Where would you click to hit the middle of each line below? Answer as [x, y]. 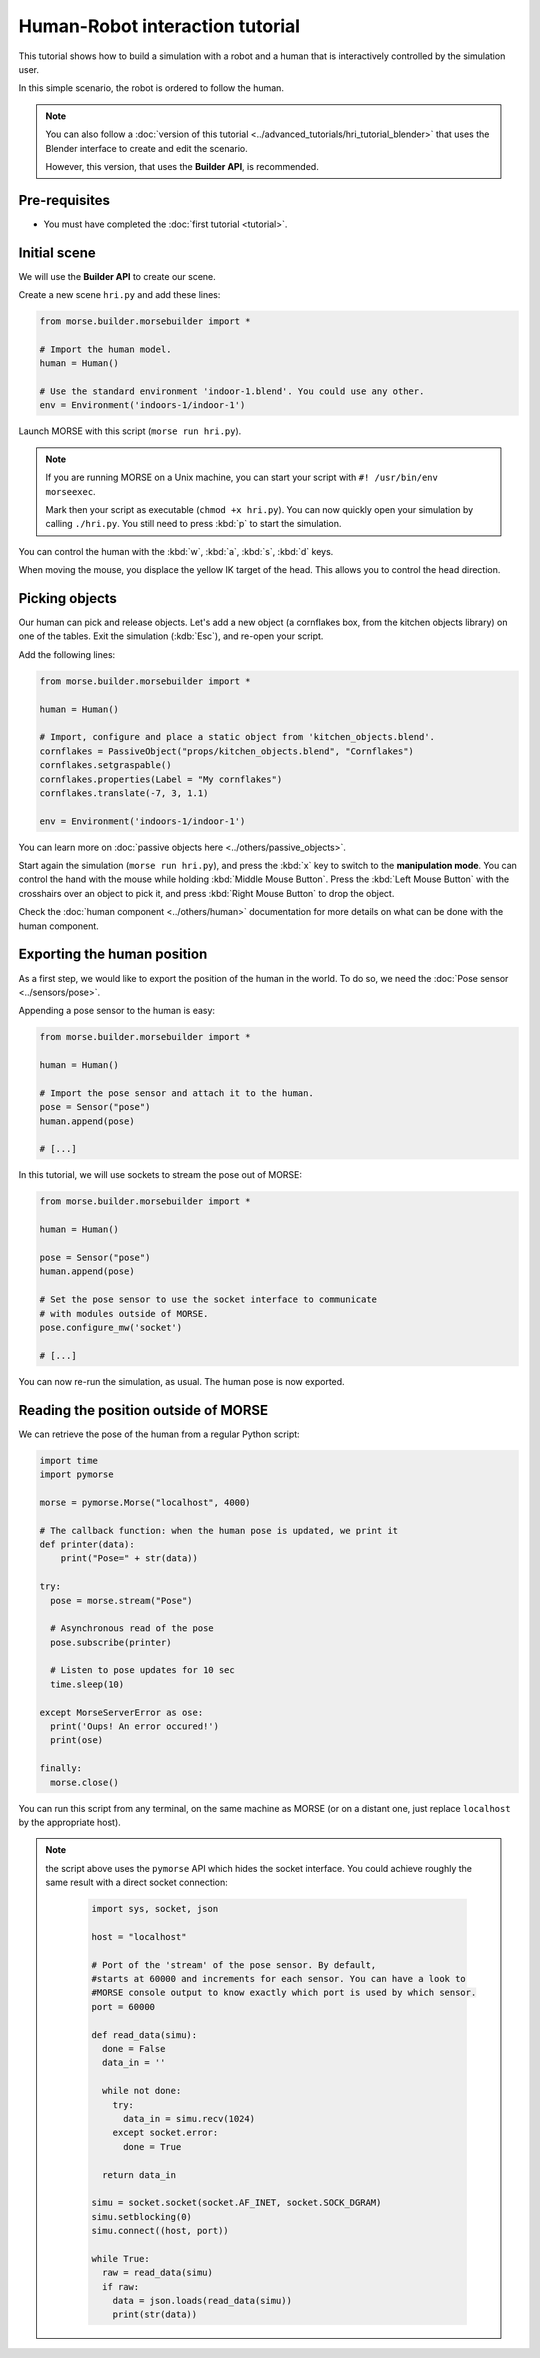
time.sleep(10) [87, 1684]
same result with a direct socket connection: [137, 1882]
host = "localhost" [139, 1936]
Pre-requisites [64, 200]
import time [69, 1460]
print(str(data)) [155, 2314]
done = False [133, 2049]
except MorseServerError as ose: [121, 1712]
